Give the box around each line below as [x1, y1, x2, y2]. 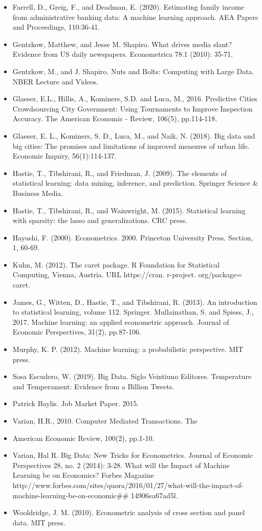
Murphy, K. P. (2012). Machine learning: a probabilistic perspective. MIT [12, 344, 244, 355]
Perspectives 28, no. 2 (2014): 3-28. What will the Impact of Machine [12, 459, 230, 470]
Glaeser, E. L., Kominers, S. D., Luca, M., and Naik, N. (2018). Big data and [12, 130, 255, 141]
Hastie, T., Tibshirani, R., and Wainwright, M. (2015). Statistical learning [12, 205, 246, 215]
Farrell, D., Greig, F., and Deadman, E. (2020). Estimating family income [12, 2, 245, 12]
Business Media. [12, 187, 63, 198]
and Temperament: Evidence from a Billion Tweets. [12, 381, 174, 391]
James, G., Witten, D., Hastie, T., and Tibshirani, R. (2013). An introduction [12, 296, 257, 307]
